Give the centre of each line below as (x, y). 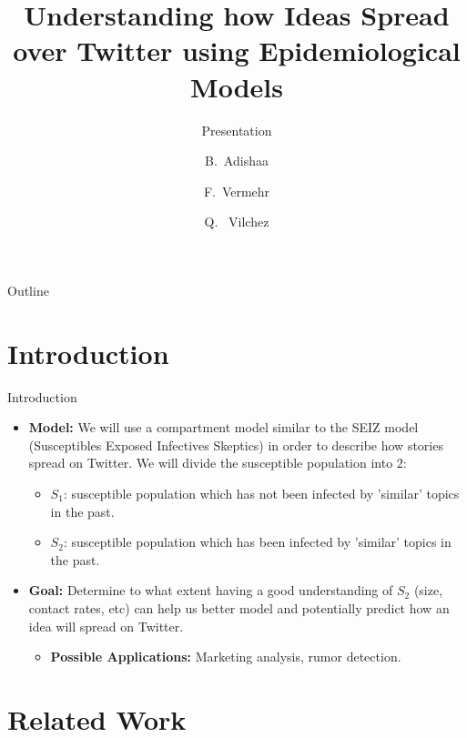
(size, (428, 590)
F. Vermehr (237, 191)
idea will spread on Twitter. (106, 626)
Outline (28, 290)
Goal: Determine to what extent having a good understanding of (211, 590)
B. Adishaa (237, 161)
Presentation (237, 130)
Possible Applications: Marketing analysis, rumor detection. (226, 657)
